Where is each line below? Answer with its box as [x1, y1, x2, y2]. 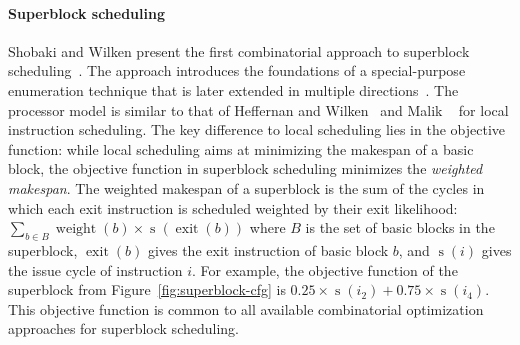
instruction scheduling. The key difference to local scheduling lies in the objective [8, 119, 505, 140]
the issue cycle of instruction [8, 259, 183, 280]
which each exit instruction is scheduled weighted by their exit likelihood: [8, 197, 458, 218]
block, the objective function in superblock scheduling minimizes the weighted [8, 158, 483, 179]
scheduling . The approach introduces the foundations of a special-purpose [8, 60, 466, 81]
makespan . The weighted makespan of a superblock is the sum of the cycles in [8, 177, 485, 198]
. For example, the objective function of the [192, 259, 458, 280]
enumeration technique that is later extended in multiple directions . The [8, 79, 459, 100]
